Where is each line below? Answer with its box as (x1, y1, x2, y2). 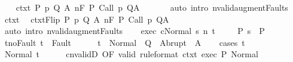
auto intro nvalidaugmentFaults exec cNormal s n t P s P (4, 24, 265, 37)
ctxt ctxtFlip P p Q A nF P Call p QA (4, 13, 169, 25)
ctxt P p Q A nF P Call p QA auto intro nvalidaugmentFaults (16, 1, 288, 13)
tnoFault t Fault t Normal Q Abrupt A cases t (4, 36, 245, 48)
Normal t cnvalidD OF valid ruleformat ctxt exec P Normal (4, 48, 258, 60)
